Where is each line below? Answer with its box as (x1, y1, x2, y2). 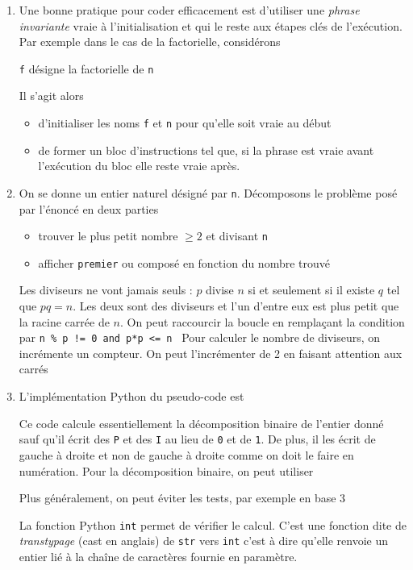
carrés (19, 360, 48, 377)
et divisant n (206, 227, 268, 244)
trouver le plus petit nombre (38, 227, 178, 244)
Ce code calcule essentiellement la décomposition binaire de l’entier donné (19, 414, 384, 431)
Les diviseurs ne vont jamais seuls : (19, 281, 193, 298)
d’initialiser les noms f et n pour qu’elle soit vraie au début (38, 114, 332, 131)
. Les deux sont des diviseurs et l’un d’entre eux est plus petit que (73, 297, 399, 314)
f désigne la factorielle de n (19, 60, 154, 77)
